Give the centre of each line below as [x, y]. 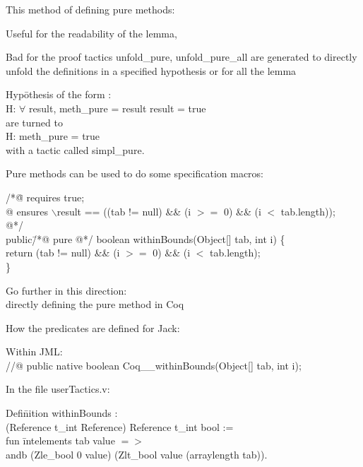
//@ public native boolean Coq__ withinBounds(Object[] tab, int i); [154, 365]
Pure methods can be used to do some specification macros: [135, 173]
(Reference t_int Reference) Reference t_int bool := [120, 426]
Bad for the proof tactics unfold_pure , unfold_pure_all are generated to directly [181, 57]
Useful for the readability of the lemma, [91, 33]
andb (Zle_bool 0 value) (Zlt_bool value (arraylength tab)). [137, 454]
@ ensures [27, 211]
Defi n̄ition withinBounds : [62, 413]
